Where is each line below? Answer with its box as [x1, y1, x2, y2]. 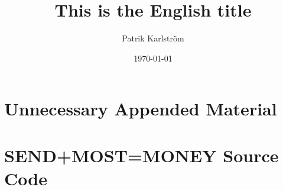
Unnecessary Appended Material [4, 96, 277, 121]
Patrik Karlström [122, 32, 184, 44]
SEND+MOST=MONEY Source [4, 143, 279, 167]
